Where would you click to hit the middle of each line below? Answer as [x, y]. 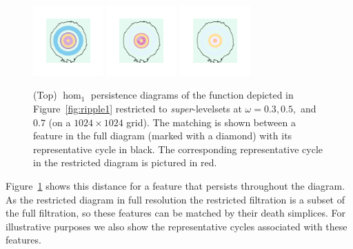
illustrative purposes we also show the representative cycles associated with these [176, 226]
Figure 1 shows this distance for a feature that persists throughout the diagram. [175, 185]
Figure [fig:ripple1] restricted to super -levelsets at [138, 108]
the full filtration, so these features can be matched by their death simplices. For [176, 213]
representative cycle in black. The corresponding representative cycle [178, 149]
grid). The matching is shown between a [211, 122]
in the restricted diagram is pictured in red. [125, 162]
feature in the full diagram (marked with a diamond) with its [163, 136]
